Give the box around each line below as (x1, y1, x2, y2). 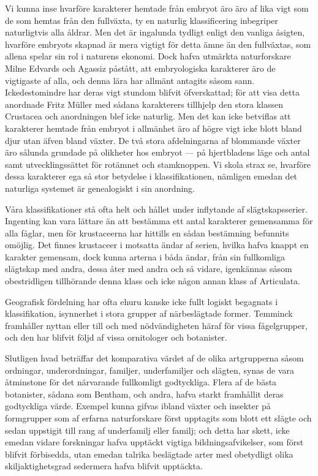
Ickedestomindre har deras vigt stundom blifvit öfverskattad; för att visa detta (5, 86, 300, 99)
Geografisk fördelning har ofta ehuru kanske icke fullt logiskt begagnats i (5, 295, 278, 308)
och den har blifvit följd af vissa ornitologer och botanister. (5, 331, 227, 344)
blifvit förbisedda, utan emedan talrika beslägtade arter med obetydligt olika (5, 447, 293, 460)
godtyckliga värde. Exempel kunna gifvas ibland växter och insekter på (5, 399, 271, 412)
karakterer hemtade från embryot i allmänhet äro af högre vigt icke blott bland (5, 121, 302, 134)
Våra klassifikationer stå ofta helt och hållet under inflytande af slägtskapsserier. (5, 202, 308, 215)
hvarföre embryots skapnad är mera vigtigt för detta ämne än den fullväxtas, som (5, 37, 311, 50)
